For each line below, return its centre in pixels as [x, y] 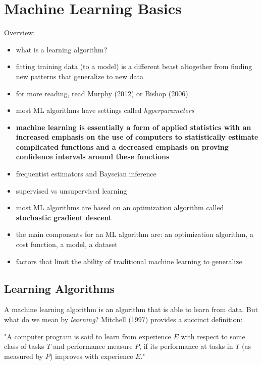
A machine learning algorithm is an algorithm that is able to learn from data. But [131, 309]
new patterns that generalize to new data [80, 76]
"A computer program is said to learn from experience [88, 336]
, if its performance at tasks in [186, 346]
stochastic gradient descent [64, 217]
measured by [24, 356]
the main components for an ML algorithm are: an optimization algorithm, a [135, 234]
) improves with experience [91, 356]
